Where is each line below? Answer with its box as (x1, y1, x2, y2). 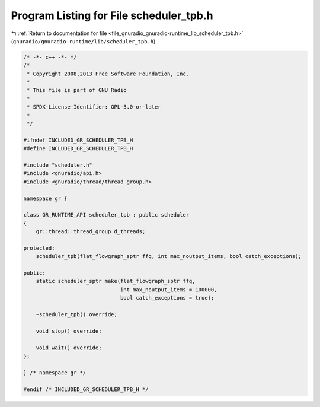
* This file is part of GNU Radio (27, 87, 127, 94)
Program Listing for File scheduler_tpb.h (11, 9, 213, 22)
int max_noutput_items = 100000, (120, 286, 217, 293)
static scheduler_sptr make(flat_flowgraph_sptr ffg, (36, 278, 196, 285)
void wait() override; (36, 344, 102, 351)
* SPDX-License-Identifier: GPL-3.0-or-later (27, 104, 161, 110)
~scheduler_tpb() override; (36, 311, 118, 318)
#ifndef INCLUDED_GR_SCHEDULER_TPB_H (23, 136, 133, 144)
